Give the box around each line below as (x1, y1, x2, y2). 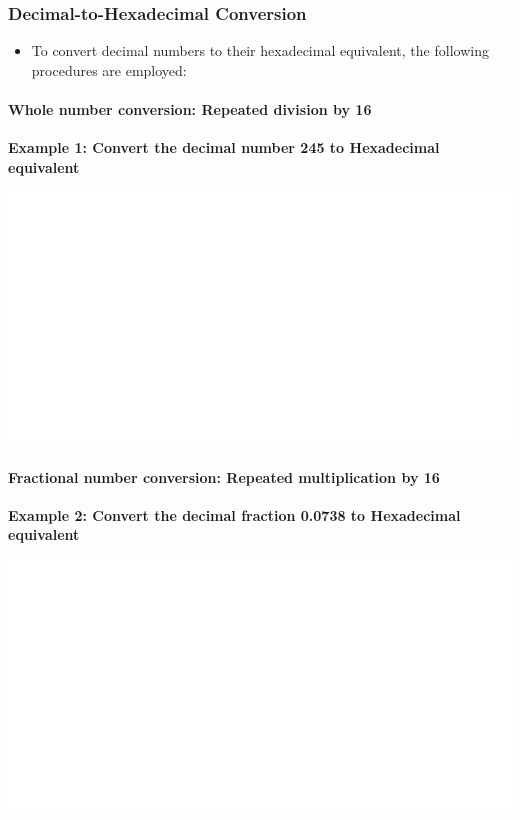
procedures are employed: (31, 59, 187, 80)
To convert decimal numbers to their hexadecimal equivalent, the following (31, 40, 489, 61)
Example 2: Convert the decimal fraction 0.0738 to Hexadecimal (8, 504, 461, 525)
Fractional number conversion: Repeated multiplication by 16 (8, 466, 440, 487)
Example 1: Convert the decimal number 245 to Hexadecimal (8, 137, 440, 158)
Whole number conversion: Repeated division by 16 (8, 99, 372, 119)
